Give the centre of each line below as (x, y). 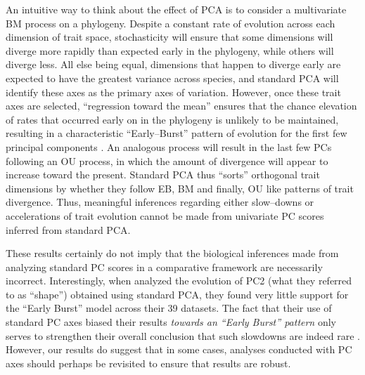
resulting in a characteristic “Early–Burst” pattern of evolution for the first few (177, 133)
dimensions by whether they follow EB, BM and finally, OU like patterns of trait (180, 188)
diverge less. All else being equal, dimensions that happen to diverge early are (173, 64)
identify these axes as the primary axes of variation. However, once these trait (173, 92)
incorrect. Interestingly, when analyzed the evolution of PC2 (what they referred (179, 281)
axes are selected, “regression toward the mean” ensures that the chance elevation (181, 106)
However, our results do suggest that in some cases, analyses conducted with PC (179, 349)
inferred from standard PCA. (68, 229)
